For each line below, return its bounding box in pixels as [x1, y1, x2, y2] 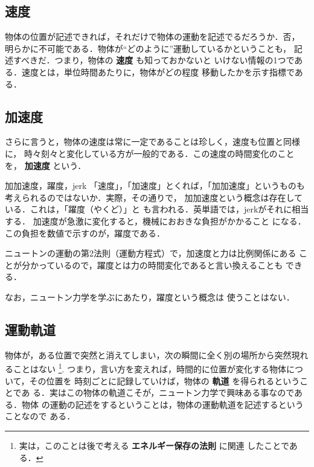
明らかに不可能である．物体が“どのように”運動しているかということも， [5, 42, 292, 54]
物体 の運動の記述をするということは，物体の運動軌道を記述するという [21, 398, 304, 410]
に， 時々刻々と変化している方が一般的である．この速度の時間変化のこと [5, 147, 295, 159]
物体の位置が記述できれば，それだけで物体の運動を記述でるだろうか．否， [5, 30, 300, 43]
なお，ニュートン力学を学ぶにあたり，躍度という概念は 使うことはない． [5, 290, 295, 303]
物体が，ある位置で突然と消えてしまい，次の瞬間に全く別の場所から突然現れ [5, 348, 309, 361]
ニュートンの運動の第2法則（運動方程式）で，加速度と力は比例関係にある [5, 247, 296, 259]
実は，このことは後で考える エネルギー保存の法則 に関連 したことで [19, 439, 289, 451]
